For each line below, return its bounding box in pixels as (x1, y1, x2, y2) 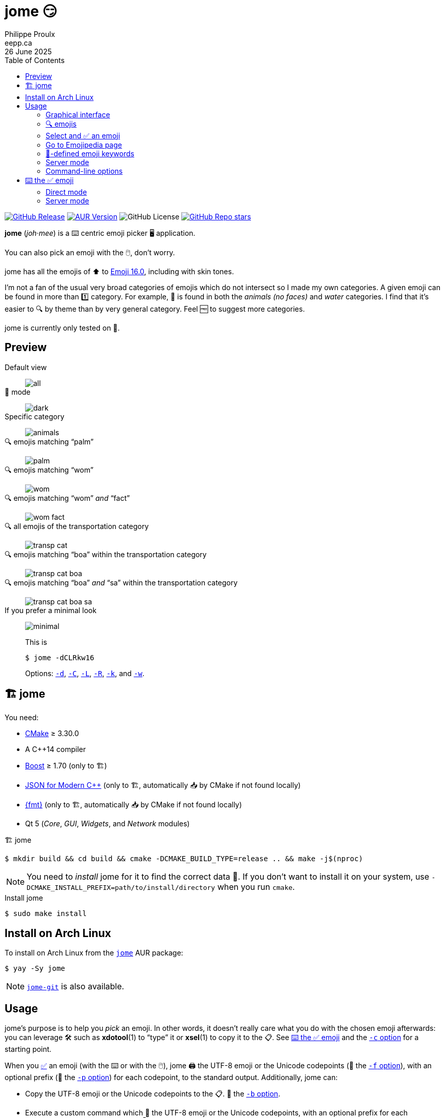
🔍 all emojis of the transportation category (5, 521, 149, 531)
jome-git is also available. (27, 981, 124, 992)
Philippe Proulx (5, 29, 55, 38)
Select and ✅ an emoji (46, 131, 120, 140)
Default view (5, 362, 47, 372)
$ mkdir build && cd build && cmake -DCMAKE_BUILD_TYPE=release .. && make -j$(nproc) (5, 855, 363, 863)
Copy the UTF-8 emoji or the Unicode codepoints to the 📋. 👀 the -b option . (25, 1089, 281, 1099)
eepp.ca (5, 38, 32, 47)
